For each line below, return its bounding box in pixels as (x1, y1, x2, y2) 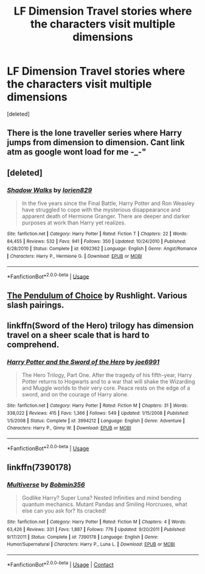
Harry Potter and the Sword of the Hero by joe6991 (7, 358, 160, 366)
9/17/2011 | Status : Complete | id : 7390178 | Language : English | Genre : (7, 534, 159, 540)
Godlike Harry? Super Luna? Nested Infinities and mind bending (21, 494, 182, 502)
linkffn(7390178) (7, 462, 72, 472)
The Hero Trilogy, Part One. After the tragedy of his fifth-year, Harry (21, 372, 192, 379)
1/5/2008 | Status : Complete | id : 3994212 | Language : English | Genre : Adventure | (7, 418, 185, 424)
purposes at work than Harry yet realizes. (21, 219, 127, 226)
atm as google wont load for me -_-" (7, 147, 147, 157)
